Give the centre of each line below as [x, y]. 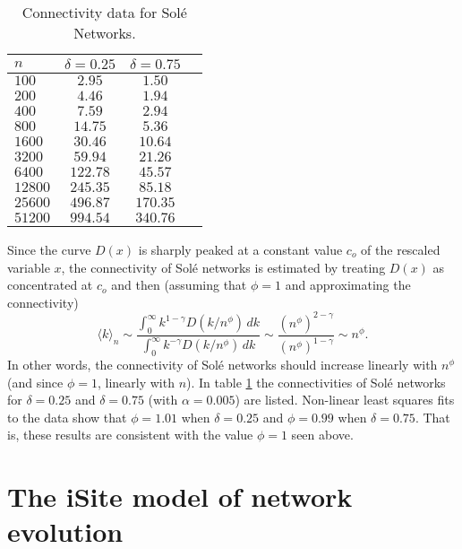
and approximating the [348, 285]
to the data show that [67, 417]
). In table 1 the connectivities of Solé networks [316, 382]
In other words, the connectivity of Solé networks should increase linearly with [222, 365]
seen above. [322, 435]
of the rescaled [401, 249]
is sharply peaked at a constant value [240, 249]
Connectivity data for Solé [104, 12]
